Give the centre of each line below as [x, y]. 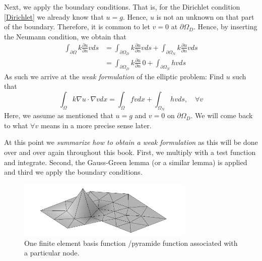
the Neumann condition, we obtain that [65, 36]
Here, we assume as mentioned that [59, 115]
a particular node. [52, 253]
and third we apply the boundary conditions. [73, 172]
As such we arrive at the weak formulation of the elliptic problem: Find [114, 76]
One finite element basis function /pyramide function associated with [131, 243]
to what [16, 125]
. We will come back [222, 115]
